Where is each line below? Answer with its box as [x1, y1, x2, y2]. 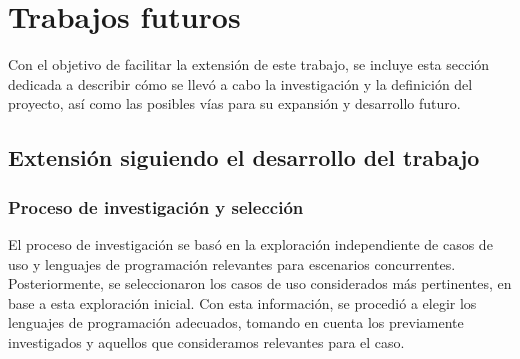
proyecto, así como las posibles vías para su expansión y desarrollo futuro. [8, 93, 461, 114]
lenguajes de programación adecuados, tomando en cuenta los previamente [8, 312, 464, 333]
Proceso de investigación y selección [8, 194, 304, 219]
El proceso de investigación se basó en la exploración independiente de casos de [8, 233, 493, 254]
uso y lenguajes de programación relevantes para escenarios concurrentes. [8, 253, 456, 274]
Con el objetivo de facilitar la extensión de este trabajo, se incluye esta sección [8, 54, 490, 75]
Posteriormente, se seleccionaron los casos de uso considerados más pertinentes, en [8, 273, 512, 294]
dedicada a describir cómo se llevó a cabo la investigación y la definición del [8, 73, 473, 94]
